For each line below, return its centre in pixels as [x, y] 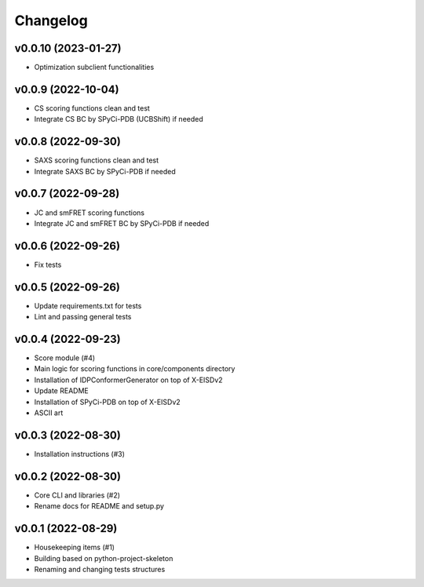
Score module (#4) [65, 358]
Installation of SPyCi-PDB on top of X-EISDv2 [107, 402]
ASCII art [49, 413]
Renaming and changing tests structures [100, 569]
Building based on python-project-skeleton [104, 558]
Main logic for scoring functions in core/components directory [135, 369]
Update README [62, 391]
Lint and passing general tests [83, 317]
